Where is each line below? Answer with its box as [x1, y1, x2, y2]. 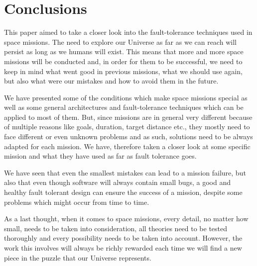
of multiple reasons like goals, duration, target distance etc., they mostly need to [4, 121, 250, 132]
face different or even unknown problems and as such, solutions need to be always [4, 131, 253, 142]
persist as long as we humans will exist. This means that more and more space [4, 46, 244, 57]
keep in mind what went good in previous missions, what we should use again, [4, 66, 243, 76]
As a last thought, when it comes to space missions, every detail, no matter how [4, 213, 249, 224]
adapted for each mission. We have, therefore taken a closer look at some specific [4, 141, 251, 151]
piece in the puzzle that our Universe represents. [4, 252, 151, 263]
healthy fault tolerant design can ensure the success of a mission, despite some [4, 187, 243, 197]
